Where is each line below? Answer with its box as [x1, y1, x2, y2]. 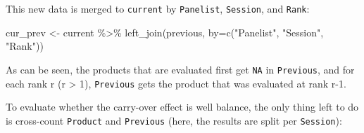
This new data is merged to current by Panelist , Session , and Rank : [6, 1, 310, 15]
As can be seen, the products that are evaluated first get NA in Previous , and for [6, 62, 355, 76]
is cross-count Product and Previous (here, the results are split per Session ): [6, 113, 342, 127]
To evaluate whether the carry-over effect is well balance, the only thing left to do [6, 99, 359, 114]
